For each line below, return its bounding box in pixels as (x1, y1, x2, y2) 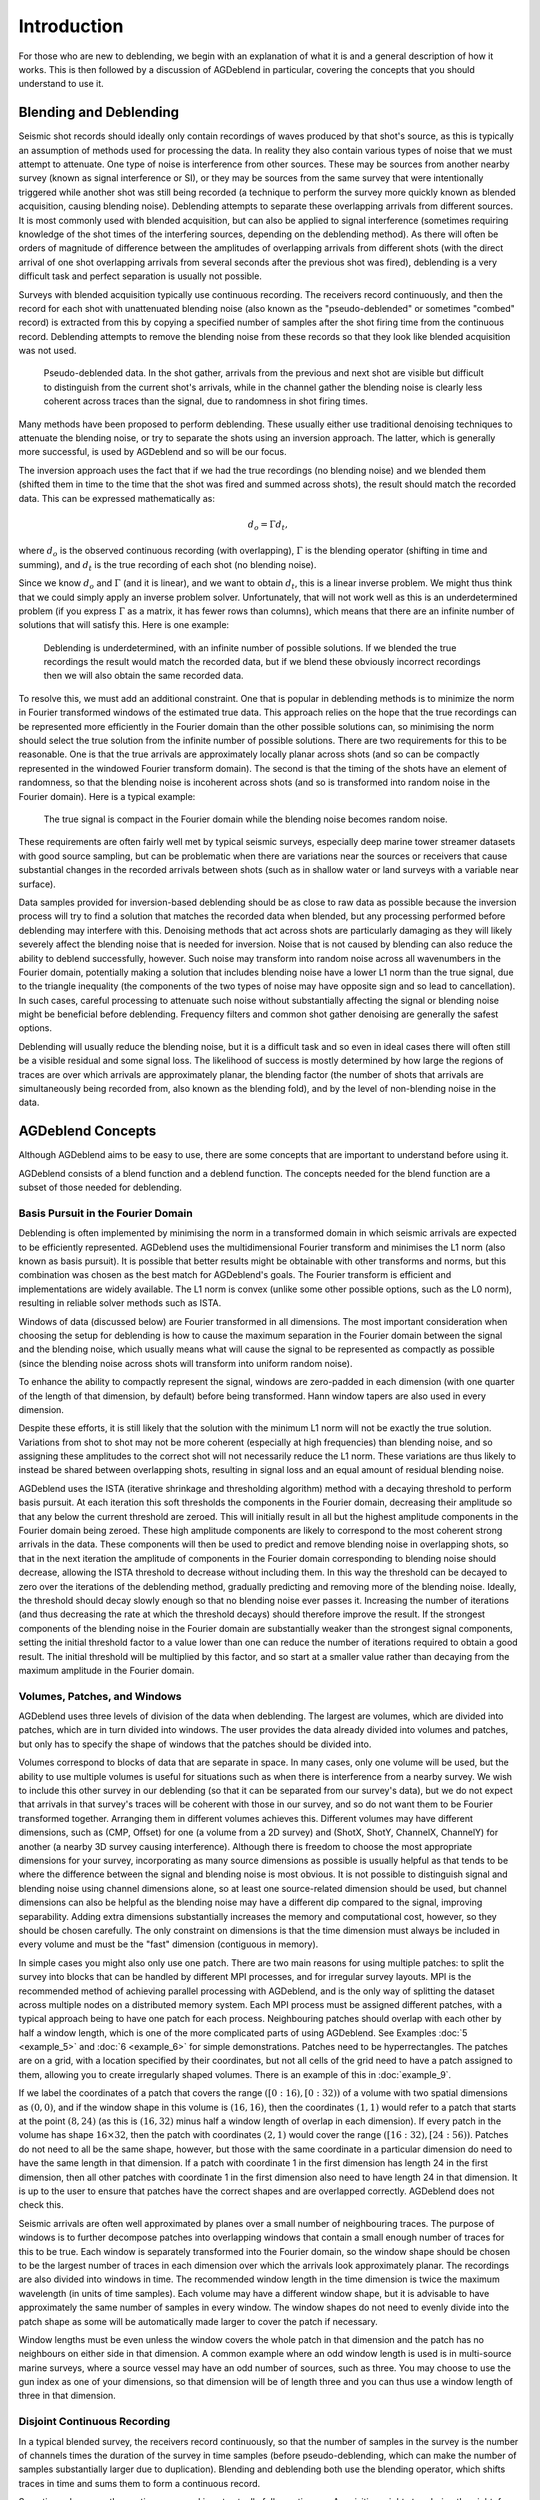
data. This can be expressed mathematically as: (18, 492, 215, 504)
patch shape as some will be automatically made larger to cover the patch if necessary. (18, 2315, 379, 2327)
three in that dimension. (18, 2390, 117, 2402)
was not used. (18, 345, 77, 357)
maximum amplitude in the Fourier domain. (18, 1664, 195, 1676)
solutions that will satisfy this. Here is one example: (18, 619, 230, 631)
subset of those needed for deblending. (18, 1181, 182, 1194)
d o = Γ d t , (247, 518, 289, 532)
